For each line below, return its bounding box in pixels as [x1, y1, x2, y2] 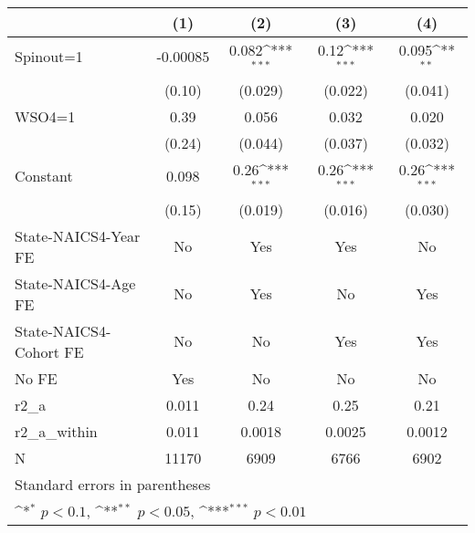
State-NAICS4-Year [15, 225, 141, 246]
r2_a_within [15, 420, 98, 442]
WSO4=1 [15, 105, 76, 127]
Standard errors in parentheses [15, 473, 211, 495]
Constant [15, 165, 73, 187]
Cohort [15, 340, 59, 362]
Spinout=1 [15, 46, 83, 68]
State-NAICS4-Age [15, 272, 136, 294]
